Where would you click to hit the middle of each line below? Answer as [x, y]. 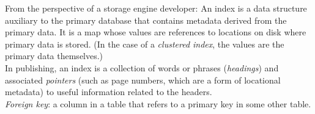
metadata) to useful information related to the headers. [109, 92]
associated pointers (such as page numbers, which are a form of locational [143, 80]
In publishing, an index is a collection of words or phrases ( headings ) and [142, 67]
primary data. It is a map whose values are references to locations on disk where [156, 32]
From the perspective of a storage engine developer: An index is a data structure [156, 8]
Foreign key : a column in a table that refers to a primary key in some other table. [158, 103]
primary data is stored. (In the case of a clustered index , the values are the [145, 44]
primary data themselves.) [54, 56]
